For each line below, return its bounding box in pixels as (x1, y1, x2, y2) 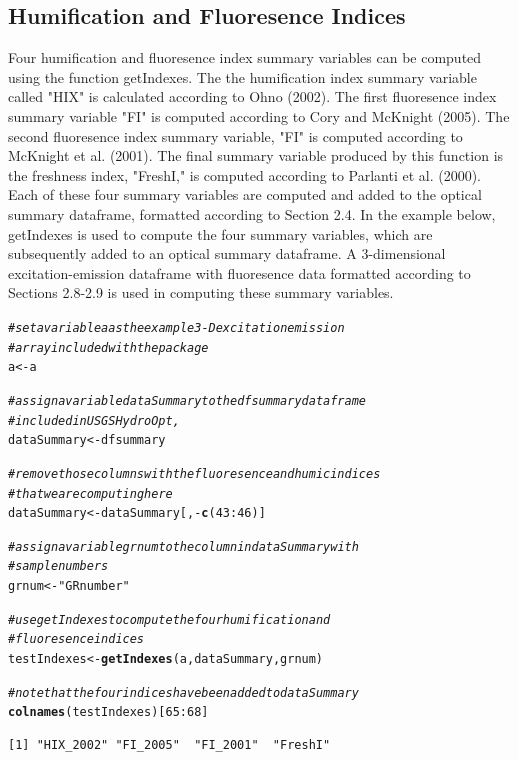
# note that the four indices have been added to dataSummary (8, 685, 359, 700)
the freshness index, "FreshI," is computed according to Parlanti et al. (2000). (8, 164, 482, 185)
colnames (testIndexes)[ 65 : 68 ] (8, 705, 209, 720)
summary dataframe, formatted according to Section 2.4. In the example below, (8, 203, 496, 224)
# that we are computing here (8, 486, 173, 501)
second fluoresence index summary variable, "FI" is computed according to (8, 125, 463, 146)
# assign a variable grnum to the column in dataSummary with (8, 539, 359, 554)
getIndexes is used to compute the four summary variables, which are (8, 223, 433, 244)
